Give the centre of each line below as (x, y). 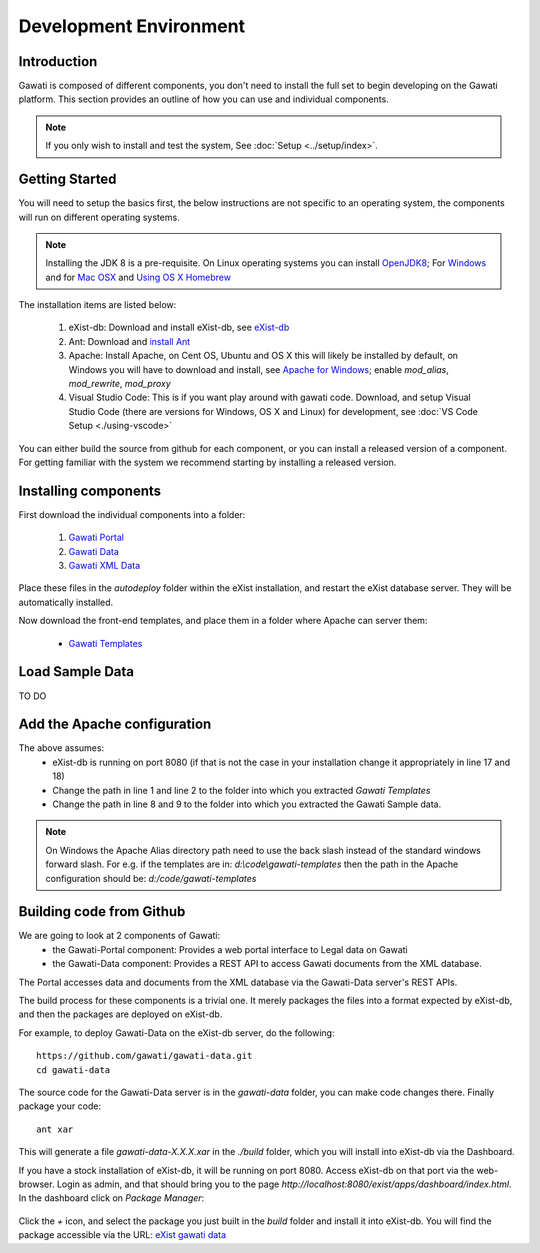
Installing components (90, 490)
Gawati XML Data (104, 566)
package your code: (60, 1106)
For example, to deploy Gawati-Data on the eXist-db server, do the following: (176, 1032)
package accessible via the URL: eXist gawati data (122, 1235)
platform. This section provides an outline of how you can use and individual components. (203, 99)
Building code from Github (102, 911)
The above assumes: (61, 748)
